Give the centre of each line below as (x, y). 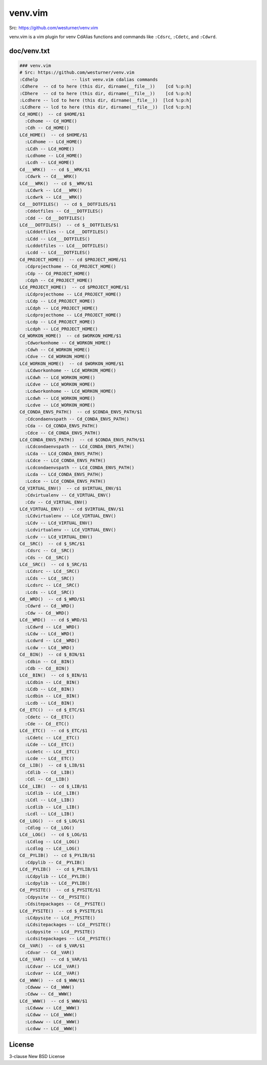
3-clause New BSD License (37, 1056)
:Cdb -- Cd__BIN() (47, 668)
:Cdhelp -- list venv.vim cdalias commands (89, 79)
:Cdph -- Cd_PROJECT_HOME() (59, 280)
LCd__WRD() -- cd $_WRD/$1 (53, 620)
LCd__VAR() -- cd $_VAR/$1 (53, 960)
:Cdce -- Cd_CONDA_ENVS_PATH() (63, 433)
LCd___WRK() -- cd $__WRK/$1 (56, 183)
